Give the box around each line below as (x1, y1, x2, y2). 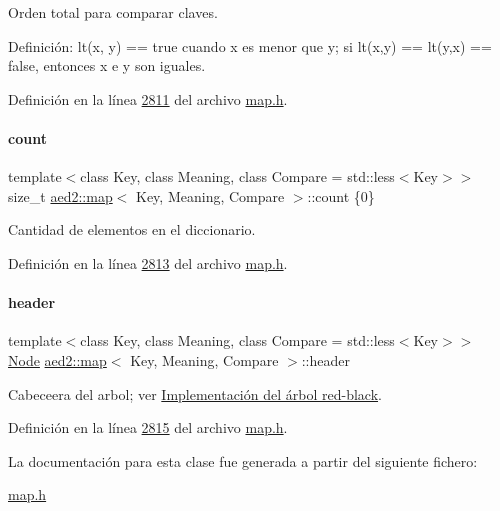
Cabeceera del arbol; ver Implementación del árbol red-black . (8, 383, 382, 404)
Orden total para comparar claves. (8, 2, 218, 22)
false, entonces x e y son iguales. (8, 55, 206, 76)
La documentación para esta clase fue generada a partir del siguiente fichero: (8, 450, 478, 471)
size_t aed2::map (8, 185, 113, 206)
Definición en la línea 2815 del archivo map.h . (8, 417, 288, 438)
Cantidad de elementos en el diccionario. (8, 219, 256, 240)
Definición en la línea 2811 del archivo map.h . (8, 88, 288, 109)
